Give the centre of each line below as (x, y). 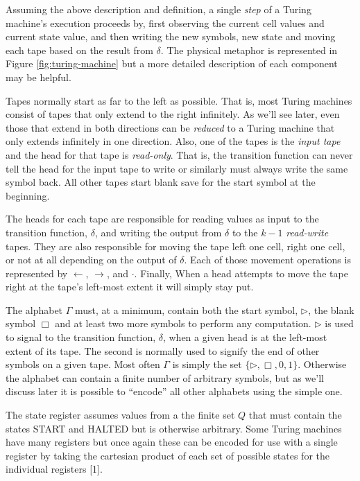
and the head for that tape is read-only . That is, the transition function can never (179, 154)
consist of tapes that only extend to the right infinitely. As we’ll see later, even (173, 114)
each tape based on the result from (79, 50)
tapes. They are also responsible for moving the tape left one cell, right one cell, (175, 246)
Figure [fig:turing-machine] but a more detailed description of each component (172, 63)
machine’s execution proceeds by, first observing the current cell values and (165, 23)
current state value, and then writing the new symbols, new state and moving (171, 36)
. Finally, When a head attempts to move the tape (241, 273)
